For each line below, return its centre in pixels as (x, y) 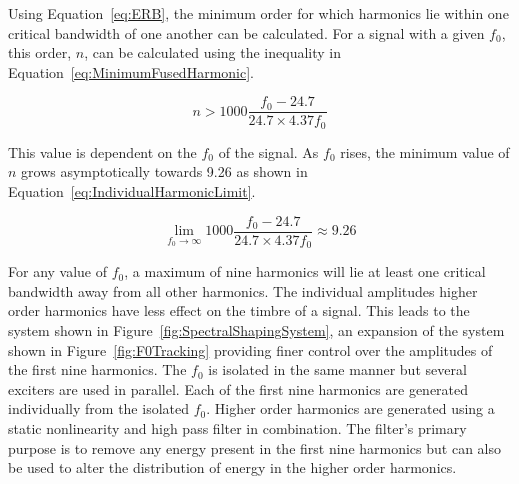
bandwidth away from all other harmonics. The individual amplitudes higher (243, 290)
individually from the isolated (98, 408)
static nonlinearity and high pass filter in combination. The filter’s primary (237, 427)
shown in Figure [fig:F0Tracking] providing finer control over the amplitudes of (250, 349)
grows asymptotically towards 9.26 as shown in (164, 171)
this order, (40, 52)
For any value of (58, 271)
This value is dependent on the (102, 151)
